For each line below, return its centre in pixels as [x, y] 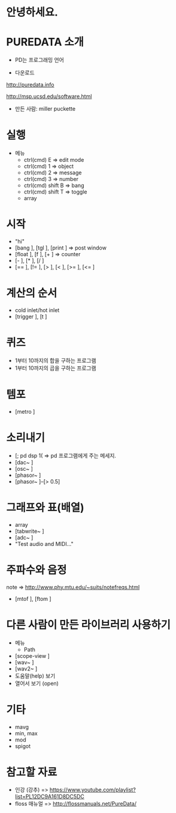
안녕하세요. [32, 12]
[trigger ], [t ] [31, 316]
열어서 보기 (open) [37, 683]
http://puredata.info [30, 85]
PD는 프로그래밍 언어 [39, 60]
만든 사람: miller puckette [45, 109]
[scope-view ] [32, 655]
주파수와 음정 [37, 570]
